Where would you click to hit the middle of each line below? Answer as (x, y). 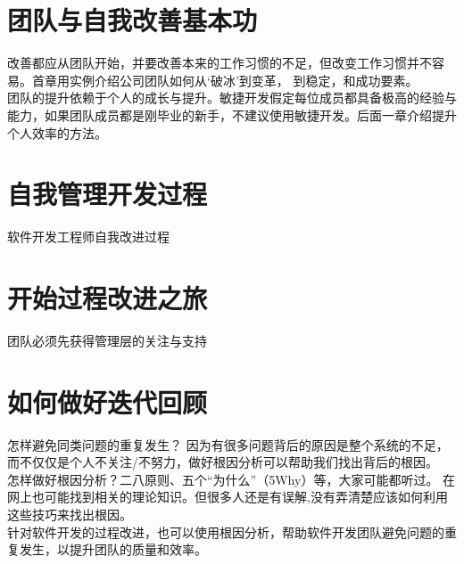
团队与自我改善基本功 (133, 20)
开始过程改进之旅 (108, 298)
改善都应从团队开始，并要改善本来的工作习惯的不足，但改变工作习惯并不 (220, 63)
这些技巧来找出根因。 (70, 515)
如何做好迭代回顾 (108, 401)
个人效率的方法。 (57, 132)
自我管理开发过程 (108, 194)
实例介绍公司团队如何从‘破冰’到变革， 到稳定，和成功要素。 (244, 80)
